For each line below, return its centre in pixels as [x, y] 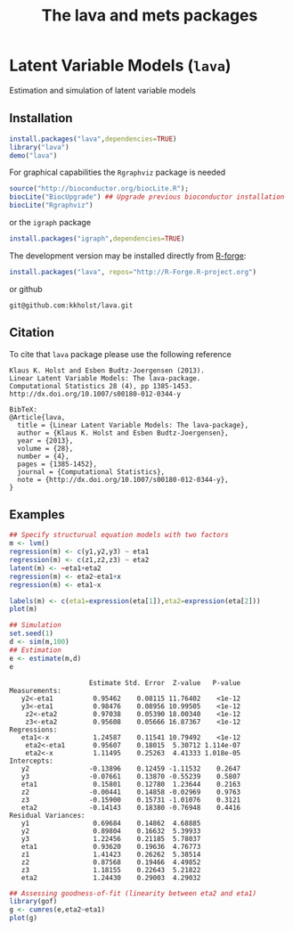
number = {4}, [43, 456]
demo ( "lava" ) [33, 155]
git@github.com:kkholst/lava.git [71, 305]
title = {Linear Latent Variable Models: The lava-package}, [133, 425]
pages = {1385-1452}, [57, 464]
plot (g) [24, 919]
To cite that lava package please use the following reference [120, 354]
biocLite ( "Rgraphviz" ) [51, 206]
